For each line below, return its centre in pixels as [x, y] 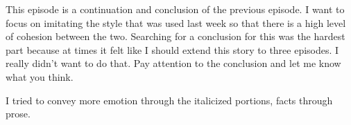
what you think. [40, 76]
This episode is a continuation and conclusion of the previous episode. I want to [175, 9]
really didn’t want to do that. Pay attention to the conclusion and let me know [173, 63]
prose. [18, 114]
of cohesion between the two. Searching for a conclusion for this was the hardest [175, 36]
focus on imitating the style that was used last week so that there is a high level [176, 22]
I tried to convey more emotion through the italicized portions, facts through [169, 100]
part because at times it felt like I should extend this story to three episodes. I [172, 49]
